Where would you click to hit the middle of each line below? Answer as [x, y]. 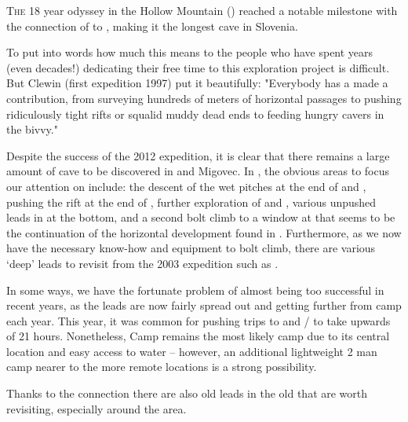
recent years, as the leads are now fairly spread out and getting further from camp [204, 305]
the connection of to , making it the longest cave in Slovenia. [152, 26]
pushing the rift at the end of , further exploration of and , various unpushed [191, 202]
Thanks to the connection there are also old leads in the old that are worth [187, 393]
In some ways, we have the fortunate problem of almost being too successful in [195, 290]
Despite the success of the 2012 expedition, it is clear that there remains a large [198, 155]
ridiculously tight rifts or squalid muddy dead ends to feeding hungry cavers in [195, 114]
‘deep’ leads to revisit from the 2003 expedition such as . [142, 263]
